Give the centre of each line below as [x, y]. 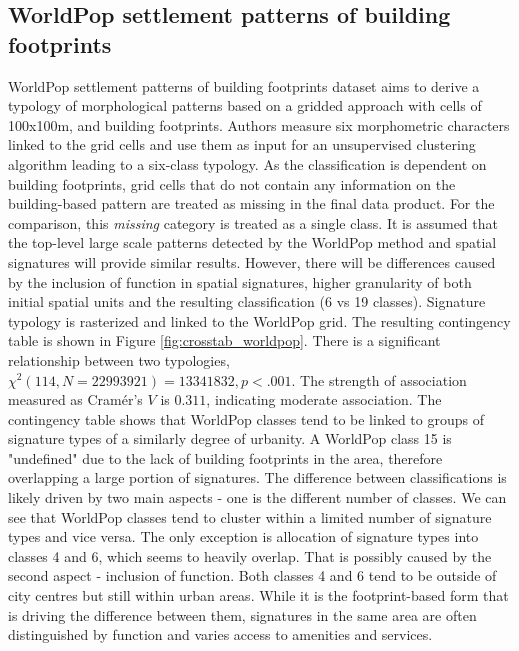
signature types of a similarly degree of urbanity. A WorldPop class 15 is [230, 438]
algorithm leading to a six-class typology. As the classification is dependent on [247, 163]
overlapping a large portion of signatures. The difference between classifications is [257, 477]
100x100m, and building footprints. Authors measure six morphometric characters [259, 124]
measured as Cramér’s [75, 399]
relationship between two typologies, [119, 359]
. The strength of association [379, 379]
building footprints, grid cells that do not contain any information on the [232, 183]
